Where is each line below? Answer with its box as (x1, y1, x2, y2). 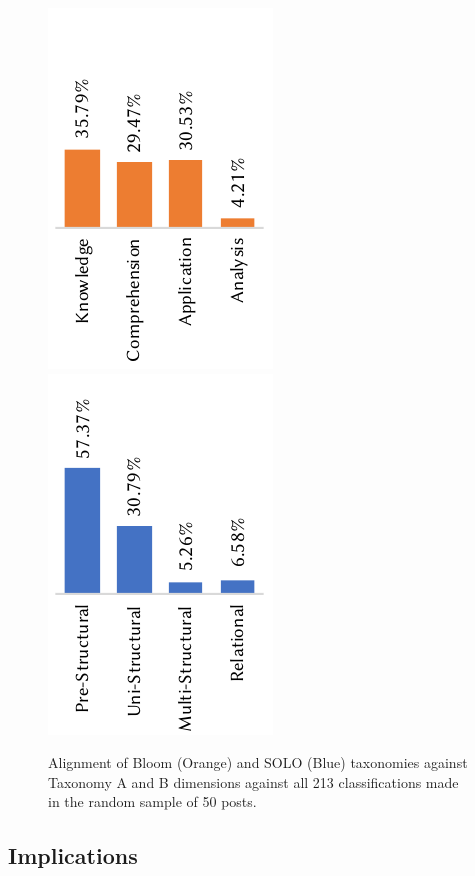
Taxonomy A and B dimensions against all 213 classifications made (48, 771, 459, 792)
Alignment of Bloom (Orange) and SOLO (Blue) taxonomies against (48, 752, 468, 773)
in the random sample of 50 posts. (48, 791, 257, 812)
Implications (8, 840, 138, 871)
